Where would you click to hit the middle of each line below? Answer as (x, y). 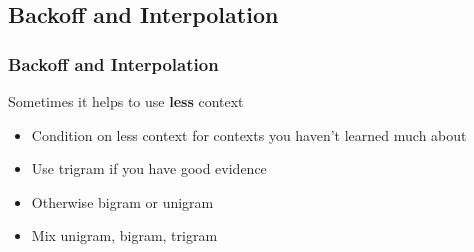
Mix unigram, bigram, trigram (124, 235)
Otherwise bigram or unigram (122, 201)
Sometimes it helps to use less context (126, 101)
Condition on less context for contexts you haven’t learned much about (249, 134)
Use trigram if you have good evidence (149, 168)
